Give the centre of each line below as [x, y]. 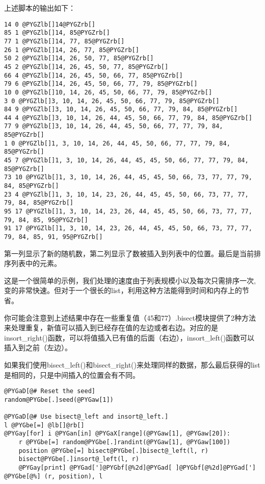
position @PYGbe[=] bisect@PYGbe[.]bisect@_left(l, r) [113, 451]
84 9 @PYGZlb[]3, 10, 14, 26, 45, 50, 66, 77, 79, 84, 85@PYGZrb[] [121, 110]
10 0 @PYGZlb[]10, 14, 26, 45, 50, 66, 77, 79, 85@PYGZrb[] [108, 92]
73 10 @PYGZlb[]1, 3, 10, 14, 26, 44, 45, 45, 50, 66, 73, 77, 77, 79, [128, 177]
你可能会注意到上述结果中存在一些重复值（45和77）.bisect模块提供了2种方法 [130, 317]
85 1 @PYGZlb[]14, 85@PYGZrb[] [57, 33]
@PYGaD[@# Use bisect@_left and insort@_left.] [86, 417]
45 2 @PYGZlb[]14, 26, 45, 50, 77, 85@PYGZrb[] [86, 67]
